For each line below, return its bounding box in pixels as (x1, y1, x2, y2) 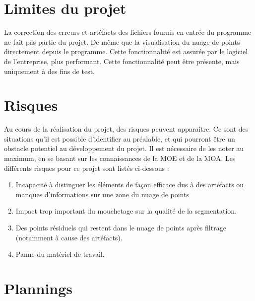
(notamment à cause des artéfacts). (15, 232, 123, 242)
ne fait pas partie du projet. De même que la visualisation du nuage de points (4, 36, 240, 47)
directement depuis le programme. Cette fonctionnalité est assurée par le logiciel (4, 46, 248, 57)
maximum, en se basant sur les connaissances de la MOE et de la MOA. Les (4, 153, 236, 163)
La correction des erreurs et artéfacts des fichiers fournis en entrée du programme (4, 27, 252, 37)
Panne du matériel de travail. (15, 249, 105, 259)
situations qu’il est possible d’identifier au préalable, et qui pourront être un (4, 133, 235, 144)
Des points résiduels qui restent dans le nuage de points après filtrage (15, 222, 226, 232)
